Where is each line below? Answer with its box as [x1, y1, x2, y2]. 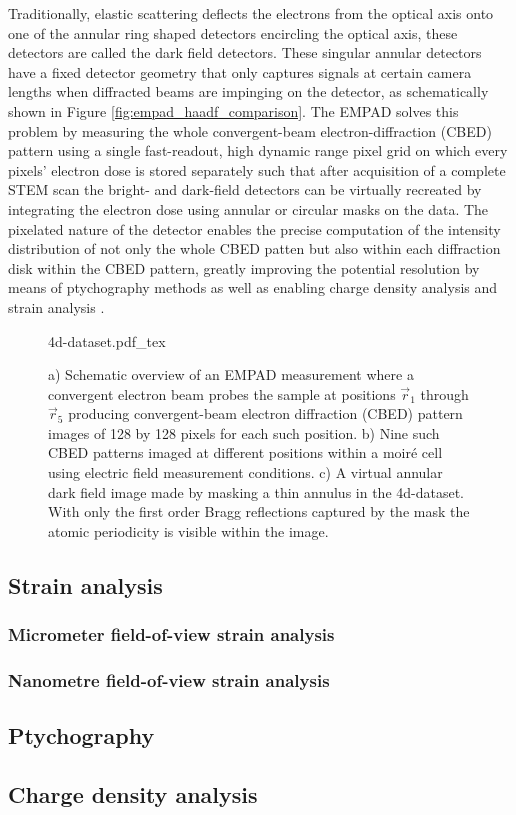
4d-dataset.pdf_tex [48, 330, 166, 351]
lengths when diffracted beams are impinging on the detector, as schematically [8, 81, 489, 102]
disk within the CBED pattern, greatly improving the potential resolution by [8, 257, 480, 278]
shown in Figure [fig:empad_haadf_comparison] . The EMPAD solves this [8, 100, 459, 121]
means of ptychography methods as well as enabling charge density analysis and [8, 277, 498, 298]
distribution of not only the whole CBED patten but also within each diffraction [8, 238, 501, 259]
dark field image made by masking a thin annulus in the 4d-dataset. [48, 481, 465, 502]
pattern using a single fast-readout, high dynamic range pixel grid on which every [8, 140, 508, 161]
